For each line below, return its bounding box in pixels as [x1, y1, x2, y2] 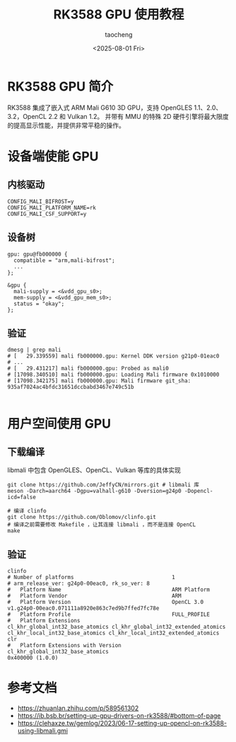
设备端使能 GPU [7, 148, 99, 164]
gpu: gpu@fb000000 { [7, 251, 69, 258]
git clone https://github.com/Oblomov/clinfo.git [7, 514, 157, 521]
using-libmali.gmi [17, 726, 69, 735]
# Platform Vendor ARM [7, 593, 182, 600]
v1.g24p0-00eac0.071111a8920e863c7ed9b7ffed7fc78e [7, 605, 160, 612]
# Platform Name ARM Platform [7, 586, 211, 593]
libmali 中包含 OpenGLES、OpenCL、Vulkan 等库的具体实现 [7, 466, 182, 474]
